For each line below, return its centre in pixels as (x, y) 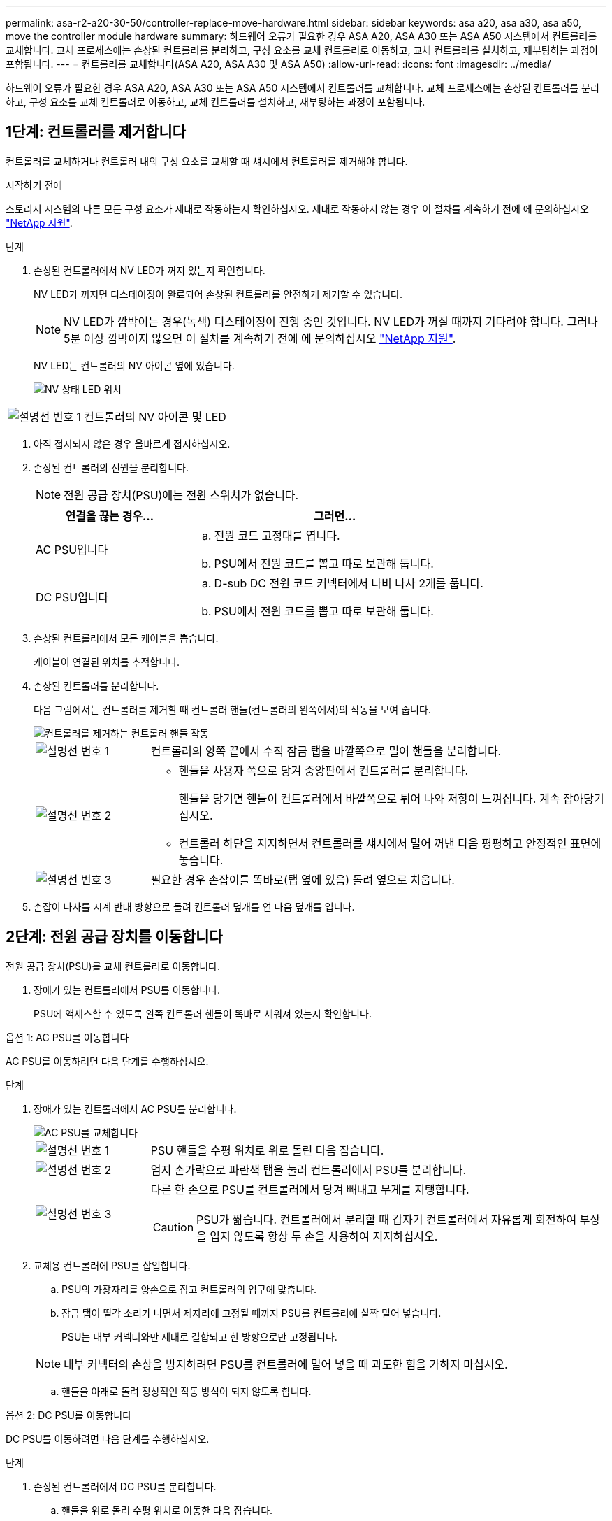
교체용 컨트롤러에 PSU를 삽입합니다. (112, 1265)
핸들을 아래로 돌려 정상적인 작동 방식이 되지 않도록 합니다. (187, 1391)
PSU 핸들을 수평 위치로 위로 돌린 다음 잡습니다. (267, 1150)
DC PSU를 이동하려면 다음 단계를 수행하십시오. (108, 1438)
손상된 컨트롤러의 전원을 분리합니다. (111, 467)
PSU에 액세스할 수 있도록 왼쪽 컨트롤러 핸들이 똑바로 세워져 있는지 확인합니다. (203, 1013)
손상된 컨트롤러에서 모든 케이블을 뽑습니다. (126, 638)
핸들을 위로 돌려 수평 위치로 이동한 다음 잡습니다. (167, 1510)
